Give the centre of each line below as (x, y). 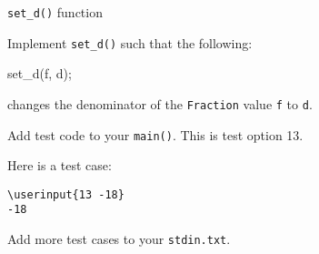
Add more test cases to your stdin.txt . (119, 239)
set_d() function (55, 12)
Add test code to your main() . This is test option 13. (155, 134)
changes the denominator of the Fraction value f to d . (160, 103)
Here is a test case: (60, 165)
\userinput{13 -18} (66, 194)
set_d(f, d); (40, 73)
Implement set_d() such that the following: (130, 42)
